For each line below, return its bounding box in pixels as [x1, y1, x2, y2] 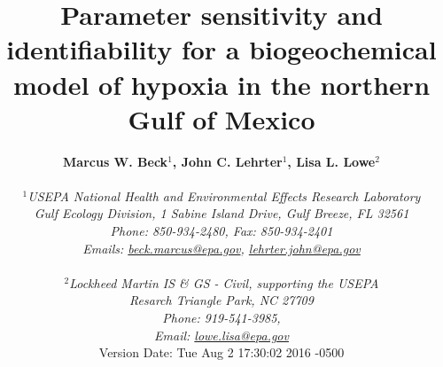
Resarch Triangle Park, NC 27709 [129, 291, 314, 309]
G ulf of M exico [128, 100, 315, 137]
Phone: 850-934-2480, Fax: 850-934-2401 [110, 222, 333, 240]
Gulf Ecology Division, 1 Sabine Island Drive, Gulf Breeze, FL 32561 [34, 204, 409, 223]
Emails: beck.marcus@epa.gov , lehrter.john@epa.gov [82, 238, 361, 257]
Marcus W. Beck [63, 152, 168, 170]
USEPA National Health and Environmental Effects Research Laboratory [27, 186, 421, 205]
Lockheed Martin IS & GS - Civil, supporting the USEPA [69, 273, 379, 292]
